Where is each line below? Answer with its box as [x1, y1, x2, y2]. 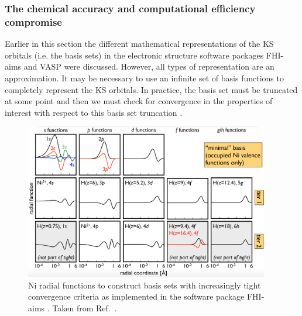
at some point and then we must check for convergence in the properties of [5, 95, 273, 107]
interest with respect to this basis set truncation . [5, 106, 183, 118]
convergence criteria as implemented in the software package [28, 290, 245, 303]
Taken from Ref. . [52, 301, 117, 314]
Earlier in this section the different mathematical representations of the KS [5, 37, 274, 50]
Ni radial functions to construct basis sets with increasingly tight [28, 279, 261, 291]
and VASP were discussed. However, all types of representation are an [23, 60, 274, 73]
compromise [5, 14, 62, 29]
